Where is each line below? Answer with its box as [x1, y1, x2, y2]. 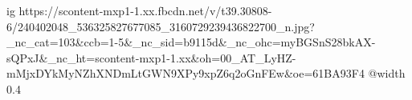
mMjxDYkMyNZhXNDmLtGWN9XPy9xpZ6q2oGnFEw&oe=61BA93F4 [6, 65, 365, 82]
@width [368, 65, 406, 82]
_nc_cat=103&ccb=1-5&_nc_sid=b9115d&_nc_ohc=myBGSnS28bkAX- [6, 34, 376, 50]
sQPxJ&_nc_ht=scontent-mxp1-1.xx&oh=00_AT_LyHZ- [6, 49, 296, 66]
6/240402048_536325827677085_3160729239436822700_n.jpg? [6, 18, 315, 34]
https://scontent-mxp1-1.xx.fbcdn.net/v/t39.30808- [18, 2, 272, 18]
